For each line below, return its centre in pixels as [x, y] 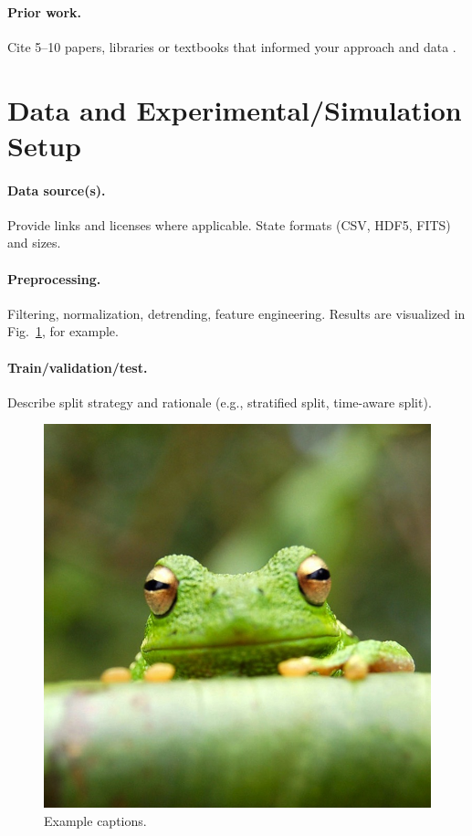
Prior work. [44, 11]
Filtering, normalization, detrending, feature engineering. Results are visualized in [236, 313]
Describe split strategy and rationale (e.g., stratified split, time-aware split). [220, 402]
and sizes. [34, 243]
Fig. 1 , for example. [63, 331]
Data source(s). [57, 190]
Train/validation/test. [78, 367]
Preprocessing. [54, 278]
